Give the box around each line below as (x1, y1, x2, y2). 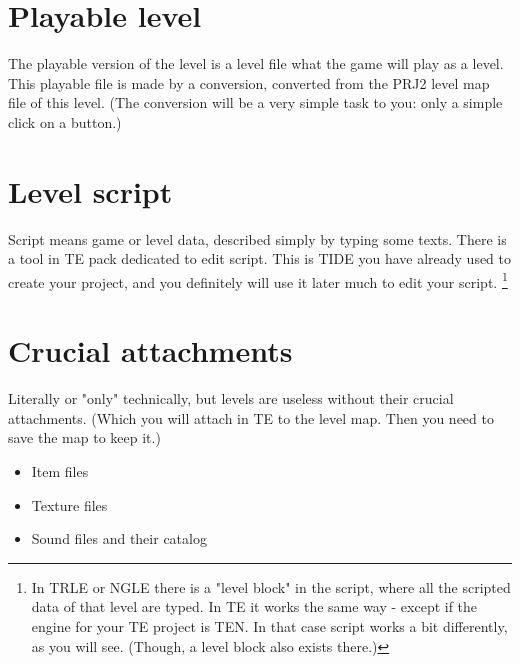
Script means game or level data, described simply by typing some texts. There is (8, 228, 507, 249)
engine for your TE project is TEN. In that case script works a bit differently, (31, 615, 508, 636)
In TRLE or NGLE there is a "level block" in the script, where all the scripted (31, 576, 511, 597)
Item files (31, 460, 89, 481)
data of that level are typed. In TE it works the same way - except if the (31, 596, 478, 617)
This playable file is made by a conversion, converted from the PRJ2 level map (8, 72, 490, 93)
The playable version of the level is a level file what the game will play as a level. (8, 53, 504, 74)
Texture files (31, 494, 108, 515)
